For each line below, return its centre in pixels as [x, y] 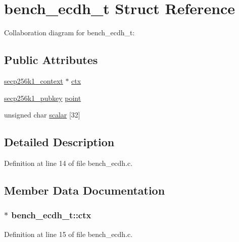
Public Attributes [51, 60]
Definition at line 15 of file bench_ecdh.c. [68, 234]
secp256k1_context [34, 80]
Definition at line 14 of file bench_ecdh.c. [68, 163]
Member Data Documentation [85, 190]
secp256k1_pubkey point [43, 98]
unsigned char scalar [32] [42, 115]
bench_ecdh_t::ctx [51, 215]
